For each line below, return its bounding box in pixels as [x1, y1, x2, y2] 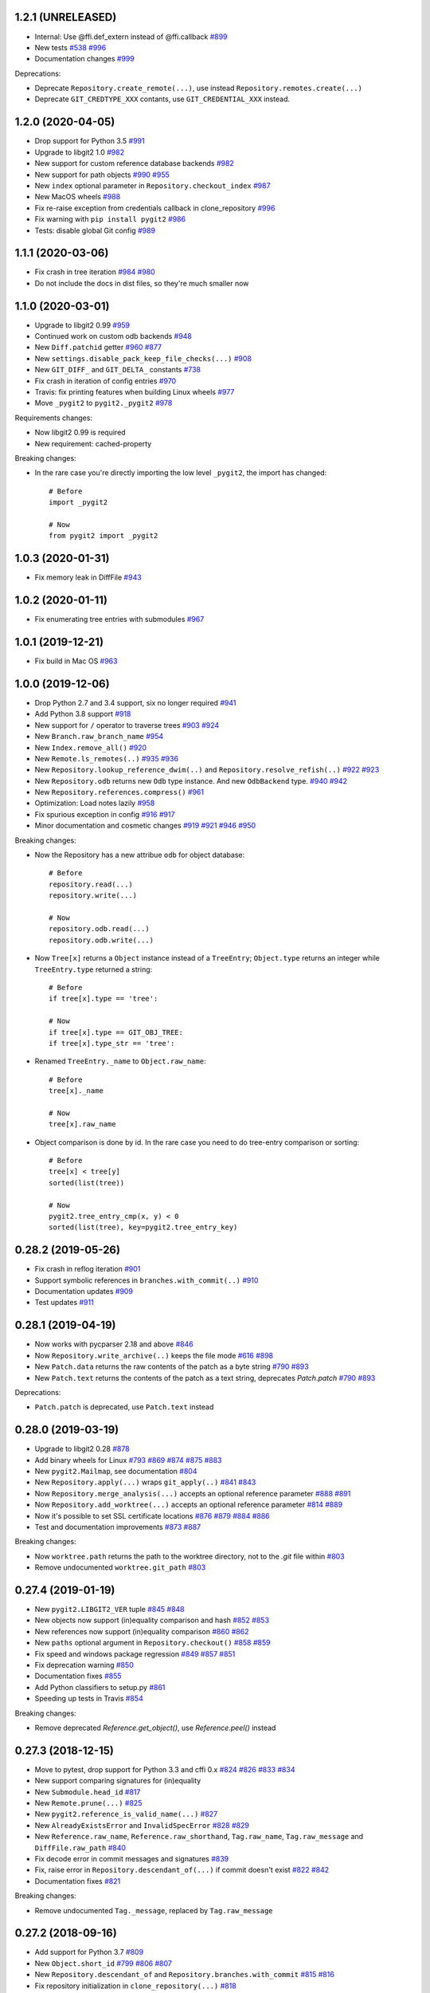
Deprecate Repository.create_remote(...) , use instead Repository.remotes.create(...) [34, 84, 362, 93]
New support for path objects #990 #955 [34, 170, 170, 179]
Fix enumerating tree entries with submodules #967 [34, 615, 205, 624]
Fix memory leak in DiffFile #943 [34, 572, 143, 582]
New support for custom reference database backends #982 [34, 159, 234, 168]
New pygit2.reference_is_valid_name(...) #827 [34, 1810, 218, 1819]
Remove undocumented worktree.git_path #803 [34, 1563, 206, 1572]
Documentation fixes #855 [34, 1671, 123, 1681]
